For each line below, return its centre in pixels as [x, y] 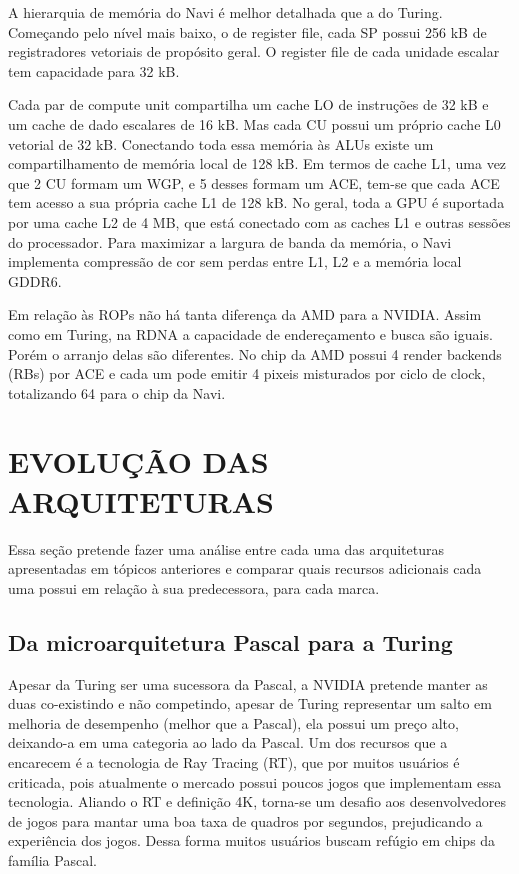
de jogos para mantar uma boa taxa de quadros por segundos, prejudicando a [245, 820]
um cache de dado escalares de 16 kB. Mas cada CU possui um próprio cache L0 [254, 123]
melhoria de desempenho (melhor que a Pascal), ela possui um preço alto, [233, 722]
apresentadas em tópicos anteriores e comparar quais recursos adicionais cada [245, 568]
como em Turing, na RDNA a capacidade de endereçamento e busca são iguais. [250, 333]
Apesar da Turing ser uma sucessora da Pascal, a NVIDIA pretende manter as [248, 683]
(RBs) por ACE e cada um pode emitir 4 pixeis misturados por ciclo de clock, [247, 373]
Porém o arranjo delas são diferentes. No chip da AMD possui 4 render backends [255, 353]
